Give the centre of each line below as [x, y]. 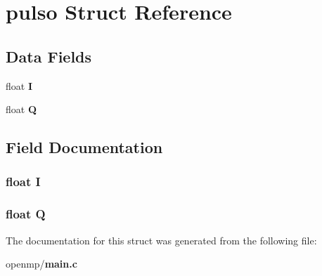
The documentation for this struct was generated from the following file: [161, 240]
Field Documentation [84, 147]
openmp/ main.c [41, 264]
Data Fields [49, 56]
